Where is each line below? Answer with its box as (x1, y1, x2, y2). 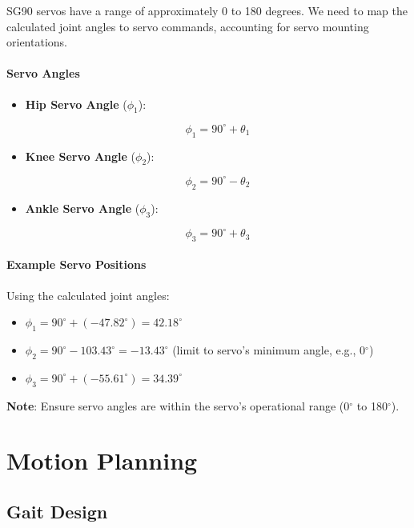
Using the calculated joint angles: (6, 286, 170, 303)
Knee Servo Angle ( (25, 147, 136, 164)
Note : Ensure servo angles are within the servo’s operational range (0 (6, 397, 350, 414)
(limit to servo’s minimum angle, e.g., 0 (172, 342, 366, 358)
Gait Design (6, 499, 108, 523)
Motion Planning (6, 444, 198, 477)
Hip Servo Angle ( (25, 95, 127, 112)
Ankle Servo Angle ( (25, 199, 140, 216)
